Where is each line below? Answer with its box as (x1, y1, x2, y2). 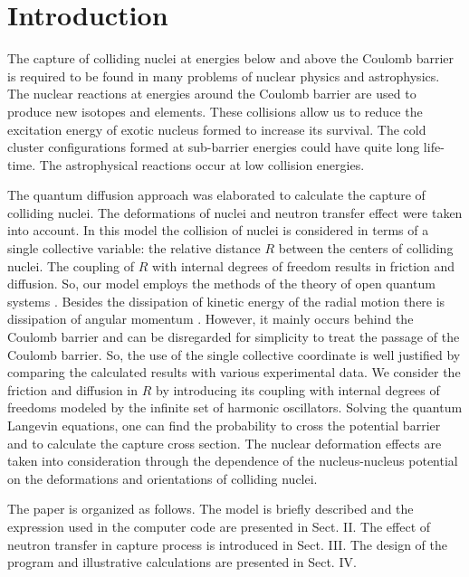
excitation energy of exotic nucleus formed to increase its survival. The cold (7, 119, 426, 138)
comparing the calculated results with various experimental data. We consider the (7, 363, 461, 382)
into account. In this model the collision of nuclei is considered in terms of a (7, 221, 429, 240)
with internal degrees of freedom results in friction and (151, 256, 455, 275)
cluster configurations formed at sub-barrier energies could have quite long (7, 137, 420, 156)
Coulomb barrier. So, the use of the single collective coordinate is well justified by (7, 345, 461, 364)
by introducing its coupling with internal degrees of (156, 380, 440, 399)
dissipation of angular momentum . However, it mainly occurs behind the (7, 309, 414, 328)
